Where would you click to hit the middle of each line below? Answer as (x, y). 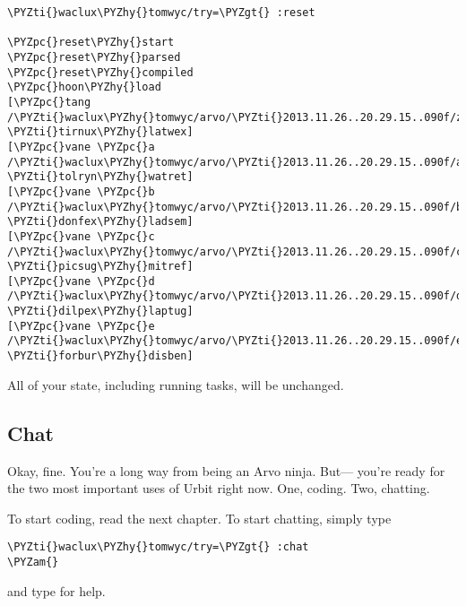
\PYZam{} (33, 562)
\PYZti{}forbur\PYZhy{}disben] (100, 356)
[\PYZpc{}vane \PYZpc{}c (81, 236)
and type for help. (56, 590)
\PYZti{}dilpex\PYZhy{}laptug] (100, 312)
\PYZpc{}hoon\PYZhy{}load (84, 87)
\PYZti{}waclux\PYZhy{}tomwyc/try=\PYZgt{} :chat (158, 547)
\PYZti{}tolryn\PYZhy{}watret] (100, 177)
